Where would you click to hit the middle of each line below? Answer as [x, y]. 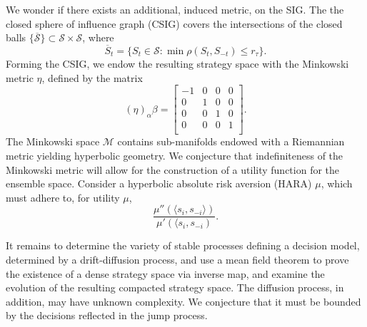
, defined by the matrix [92, 77]
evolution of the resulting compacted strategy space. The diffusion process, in [175, 287]
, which [337, 183]
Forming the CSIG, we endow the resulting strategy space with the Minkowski [177, 63]
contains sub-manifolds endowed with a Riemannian [231, 141]
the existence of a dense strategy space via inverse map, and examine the [165, 273]
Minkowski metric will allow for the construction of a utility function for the [173, 169]
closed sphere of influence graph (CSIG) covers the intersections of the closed [174, 23]
